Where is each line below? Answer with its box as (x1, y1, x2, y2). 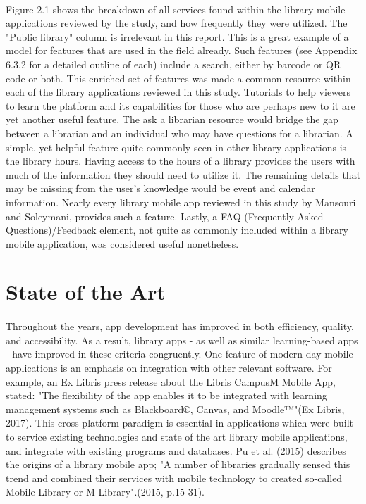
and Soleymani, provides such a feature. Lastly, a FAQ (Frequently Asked (6, 208, 324, 223)
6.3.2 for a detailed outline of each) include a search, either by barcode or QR (6, 56, 341, 71)
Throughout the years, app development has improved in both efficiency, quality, (6, 319, 354, 334)
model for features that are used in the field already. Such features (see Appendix (6, 43, 358, 58)
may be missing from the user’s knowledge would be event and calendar (6, 181, 315, 196)
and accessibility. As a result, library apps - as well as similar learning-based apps (6, 332, 358, 347)
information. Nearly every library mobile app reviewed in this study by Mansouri (6, 194, 356, 209)
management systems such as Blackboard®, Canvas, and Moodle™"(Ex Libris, (6, 401, 345, 416)
